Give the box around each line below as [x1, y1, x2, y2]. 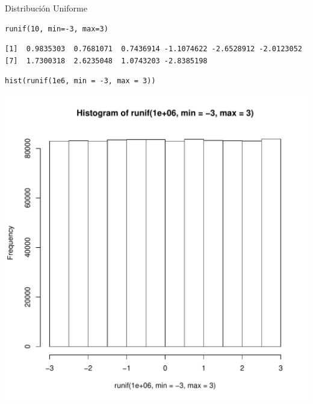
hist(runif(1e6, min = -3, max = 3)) [5, 77, 156, 86]
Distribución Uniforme [5, 2, 87, 14]
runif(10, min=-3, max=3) [5, 24, 108, 33]
